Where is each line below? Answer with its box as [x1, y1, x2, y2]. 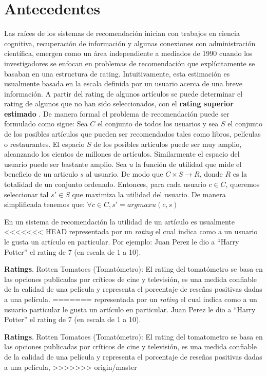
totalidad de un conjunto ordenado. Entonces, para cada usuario [4, 179, 206, 190]
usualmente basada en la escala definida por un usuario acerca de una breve [4, 78, 243, 89]
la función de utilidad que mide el [136, 158, 242, 169]
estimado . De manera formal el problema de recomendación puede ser [4, 108, 230, 119]
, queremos [225, 179, 260, 190]
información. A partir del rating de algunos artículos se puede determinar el [4, 88, 243, 99]
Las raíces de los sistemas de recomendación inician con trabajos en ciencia [4, 28, 240, 39]
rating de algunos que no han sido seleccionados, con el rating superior [4, 98, 234, 109]
